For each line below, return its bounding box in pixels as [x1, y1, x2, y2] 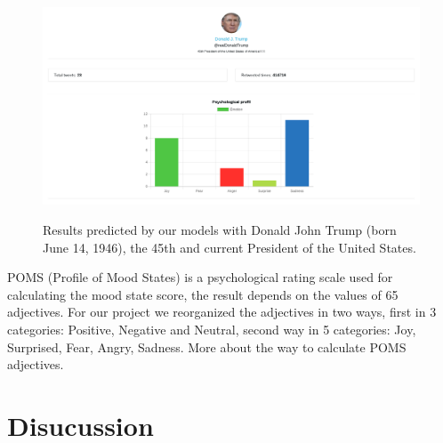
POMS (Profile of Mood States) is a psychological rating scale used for [7, 268, 393, 286]
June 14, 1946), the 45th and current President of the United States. [43, 238, 416, 256]
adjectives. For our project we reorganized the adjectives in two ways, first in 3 [7, 302, 437, 321]
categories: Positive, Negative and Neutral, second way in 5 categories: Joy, [7, 319, 416, 338]
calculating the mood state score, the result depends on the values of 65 [7, 285, 399, 303]
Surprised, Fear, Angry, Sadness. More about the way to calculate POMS [7, 337, 407, 356]
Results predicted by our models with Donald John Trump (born [43, 220, 397, 238]
